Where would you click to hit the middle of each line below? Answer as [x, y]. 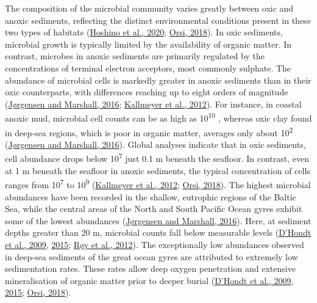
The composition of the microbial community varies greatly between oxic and [149, 8]
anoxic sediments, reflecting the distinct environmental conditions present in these [158, 20]
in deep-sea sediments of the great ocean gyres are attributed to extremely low [151, 256]
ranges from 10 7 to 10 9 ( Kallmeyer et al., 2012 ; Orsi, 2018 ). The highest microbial [158, 184]
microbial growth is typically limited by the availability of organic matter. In [148, 44]
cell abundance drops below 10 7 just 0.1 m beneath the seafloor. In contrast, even [157, 158]
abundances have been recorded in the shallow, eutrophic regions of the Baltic [151, 196]
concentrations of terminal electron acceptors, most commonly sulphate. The [148, 68]
